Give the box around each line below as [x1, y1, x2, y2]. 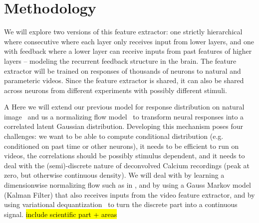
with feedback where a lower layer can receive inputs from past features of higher [4, 46, 252, 56]
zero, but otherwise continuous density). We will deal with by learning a [4, 170, 225, 180]
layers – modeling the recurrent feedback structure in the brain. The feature [4, 55, 237, 66]
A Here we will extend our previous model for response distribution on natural [4, 102, 245, 112]
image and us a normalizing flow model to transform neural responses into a [4, 111, 244, 121]
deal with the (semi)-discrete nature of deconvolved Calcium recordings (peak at [4, 160, 250, 170]
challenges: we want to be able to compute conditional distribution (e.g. [4, 131, 224, 141]
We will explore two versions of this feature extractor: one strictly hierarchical [4, 26, 243, 37]
